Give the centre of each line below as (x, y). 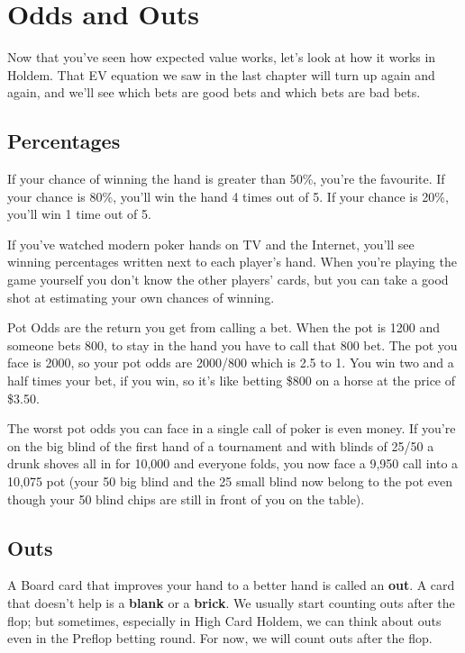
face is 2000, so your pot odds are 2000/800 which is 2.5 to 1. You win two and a (231, 363)
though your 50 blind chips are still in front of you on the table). (186, 499)
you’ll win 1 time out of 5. (79, 214)
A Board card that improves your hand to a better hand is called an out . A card (231, 585)
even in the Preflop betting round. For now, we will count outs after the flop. (220, 638)
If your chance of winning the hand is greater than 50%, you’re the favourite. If (226, 179)
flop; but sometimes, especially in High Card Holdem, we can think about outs (224, 620)
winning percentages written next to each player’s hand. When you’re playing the (232, 262)
